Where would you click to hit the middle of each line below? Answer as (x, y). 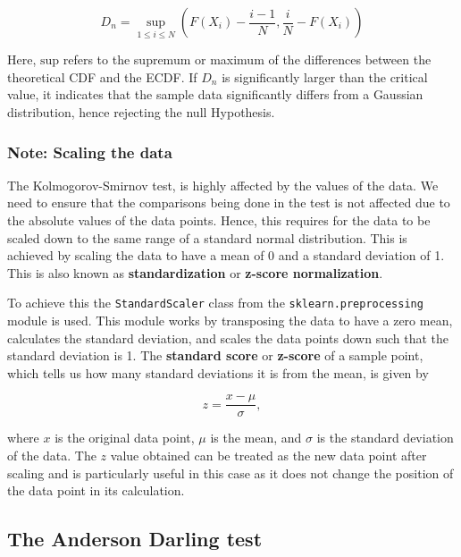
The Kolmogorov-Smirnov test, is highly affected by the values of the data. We (223, 185)
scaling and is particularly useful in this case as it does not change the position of (230, 473)
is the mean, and (256, 438)
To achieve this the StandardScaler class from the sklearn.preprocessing (215, 303)
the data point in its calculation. (96, 490)
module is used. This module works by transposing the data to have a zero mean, (230, 321)
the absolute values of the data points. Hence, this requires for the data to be (219, 220)
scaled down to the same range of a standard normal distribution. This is (207, 237)
